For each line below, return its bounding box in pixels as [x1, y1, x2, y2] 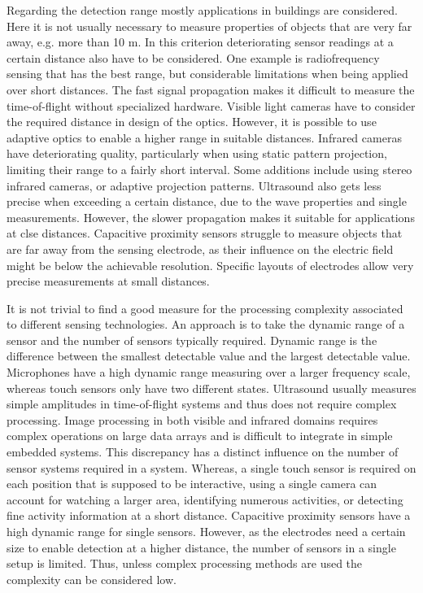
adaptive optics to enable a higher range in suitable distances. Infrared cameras [7, 129, 402, 146]
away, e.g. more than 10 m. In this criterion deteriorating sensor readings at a [7, 33, 394, 50]
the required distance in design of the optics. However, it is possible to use [7, 113, 377, 130]
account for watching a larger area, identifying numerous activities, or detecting [7, 491, 403, 508]
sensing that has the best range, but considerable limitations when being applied [7, 65, 408, 82]
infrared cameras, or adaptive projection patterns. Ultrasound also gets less [7, 177, 382, 194]
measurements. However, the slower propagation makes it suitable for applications [7, 208, 415, 225]
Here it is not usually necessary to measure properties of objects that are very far [7, 17, 412, 34]
